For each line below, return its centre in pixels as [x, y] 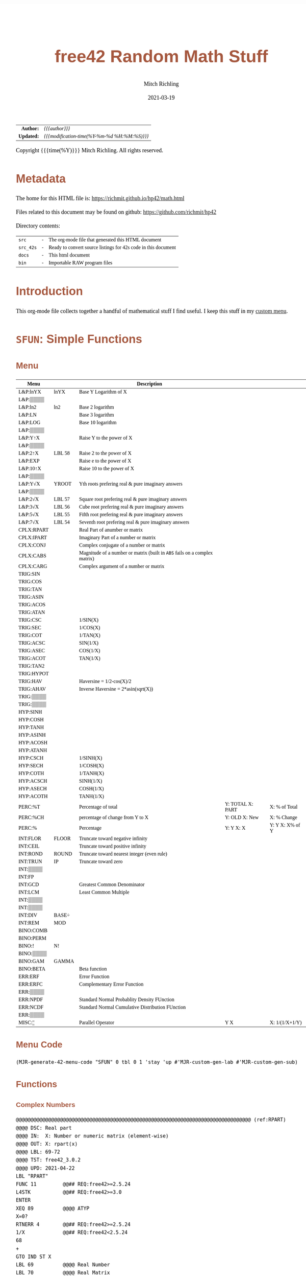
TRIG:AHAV [32, 689]
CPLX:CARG [33, 566]
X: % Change [284, 817]
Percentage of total [98, 807]
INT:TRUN [30, 861]
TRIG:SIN [29, 574]
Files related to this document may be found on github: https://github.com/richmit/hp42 [116, 212]
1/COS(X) [90, 627]
